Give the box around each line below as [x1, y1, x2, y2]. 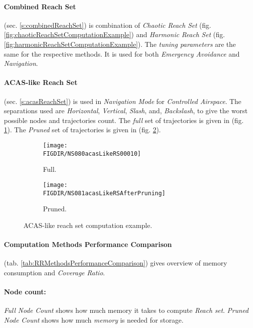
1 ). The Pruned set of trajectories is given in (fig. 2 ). [4, 124, 161, 135]
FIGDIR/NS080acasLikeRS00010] [43, 150, 141, 157]
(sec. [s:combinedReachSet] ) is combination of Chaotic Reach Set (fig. [4, 20, 211, 30]
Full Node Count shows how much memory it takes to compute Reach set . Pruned [4, 305, 249, 315]
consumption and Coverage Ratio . [4, 267, 105, 277]
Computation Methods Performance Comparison [4, 239, 172, 249]
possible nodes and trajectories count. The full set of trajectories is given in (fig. [4, 115, 244, 125]
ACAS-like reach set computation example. [23, 220, 152, 230]
